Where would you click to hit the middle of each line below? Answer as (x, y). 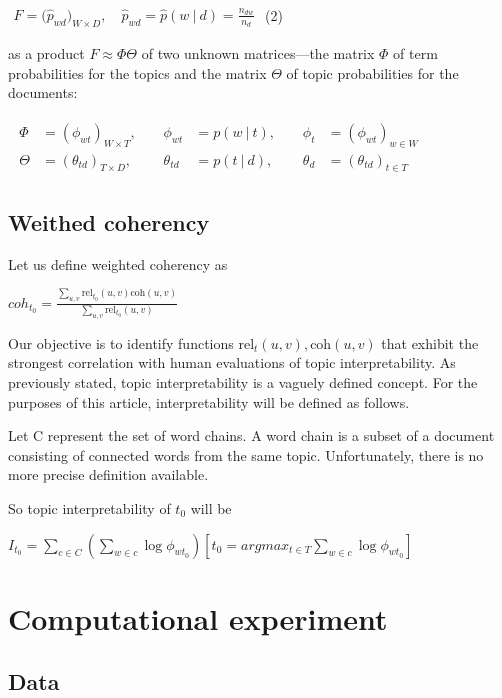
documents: (43, 92)
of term (415, 52)
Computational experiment (198, 617)
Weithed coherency (109, 221)
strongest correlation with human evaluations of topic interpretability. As (232, 362)
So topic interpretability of (89, 507)
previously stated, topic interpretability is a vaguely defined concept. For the (243, 381)
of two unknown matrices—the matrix (258, 52)
